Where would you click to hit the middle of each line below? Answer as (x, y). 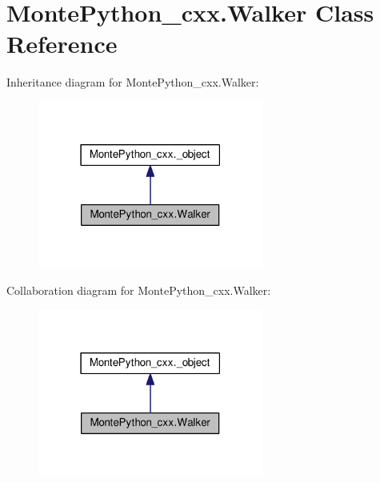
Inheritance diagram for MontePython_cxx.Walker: (133, 82)
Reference (62, 44)
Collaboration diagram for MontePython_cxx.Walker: (139, 290)
